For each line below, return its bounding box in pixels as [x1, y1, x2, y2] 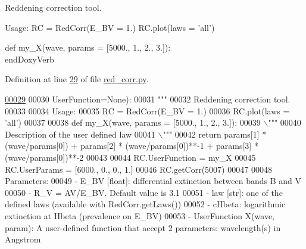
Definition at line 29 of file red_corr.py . [5, 73, 149, 85]
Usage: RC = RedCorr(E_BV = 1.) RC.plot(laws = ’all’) [5, 21, 215, 33]
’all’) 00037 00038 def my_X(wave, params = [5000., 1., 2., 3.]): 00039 [5, 116, 261, 129]
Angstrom [5, 233, 41, 245]
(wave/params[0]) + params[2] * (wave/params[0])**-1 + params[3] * [5, 139, 258, 152]
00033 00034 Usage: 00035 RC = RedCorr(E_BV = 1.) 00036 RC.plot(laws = [5, 104, 290, 117]
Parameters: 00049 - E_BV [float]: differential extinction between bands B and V [5, 175, 302, 187]
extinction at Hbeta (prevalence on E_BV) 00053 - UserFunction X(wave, [5, 209, 275, 222]
